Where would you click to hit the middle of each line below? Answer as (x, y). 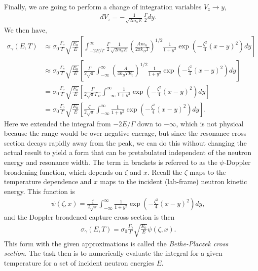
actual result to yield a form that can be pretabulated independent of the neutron (128, 152)
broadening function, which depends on (63, 172)
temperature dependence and (48, 181)
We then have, (26, 29)
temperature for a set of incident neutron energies (79, 262)
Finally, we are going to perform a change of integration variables (103, 6)
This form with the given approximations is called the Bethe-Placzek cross (116, 243)
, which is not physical (210, 123)
